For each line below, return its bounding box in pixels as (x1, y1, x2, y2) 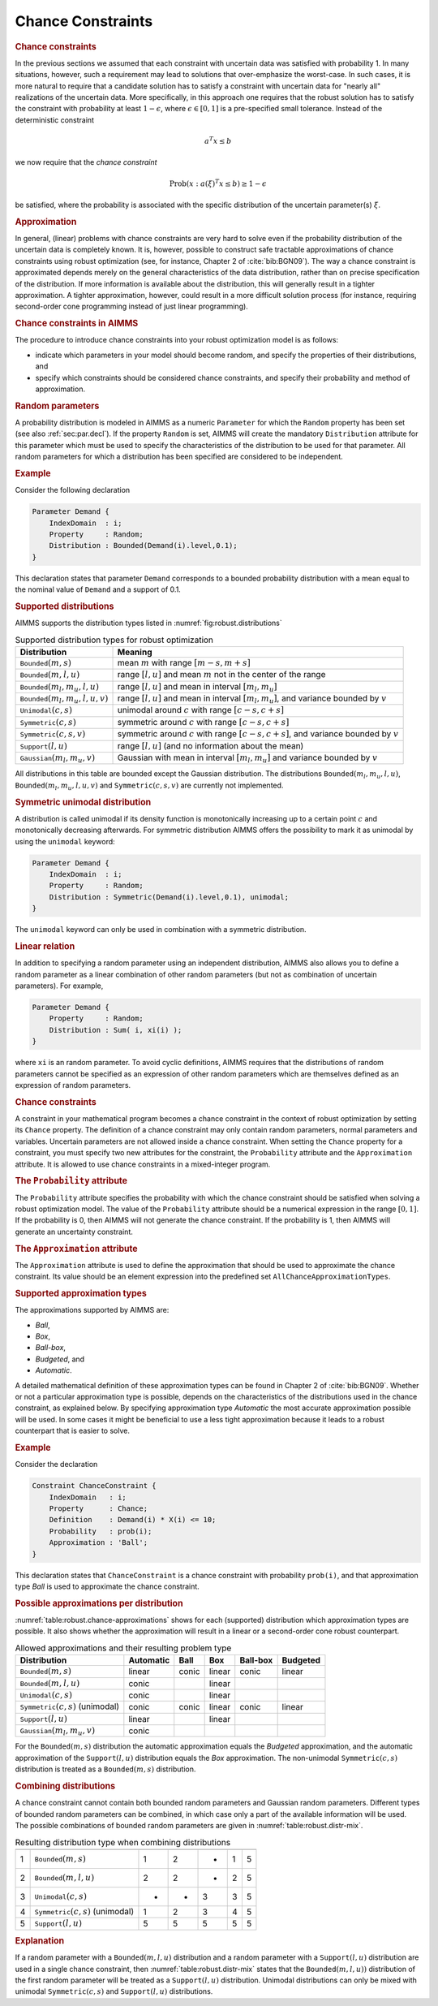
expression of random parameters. (15, 1080, 131, 1089)
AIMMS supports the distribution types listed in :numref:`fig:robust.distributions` (15, 618, 283, 628)
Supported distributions (15, 601, 114, 612)
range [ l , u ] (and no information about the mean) (117, 740, 304, 751)
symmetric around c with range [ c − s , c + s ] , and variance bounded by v (117, 728, 399, 740)
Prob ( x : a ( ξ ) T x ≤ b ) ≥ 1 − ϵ (169, 177, 267, 188)
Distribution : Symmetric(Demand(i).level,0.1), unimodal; (49, 892, 290, 901)
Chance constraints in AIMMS (15, 317, 139, 329)
